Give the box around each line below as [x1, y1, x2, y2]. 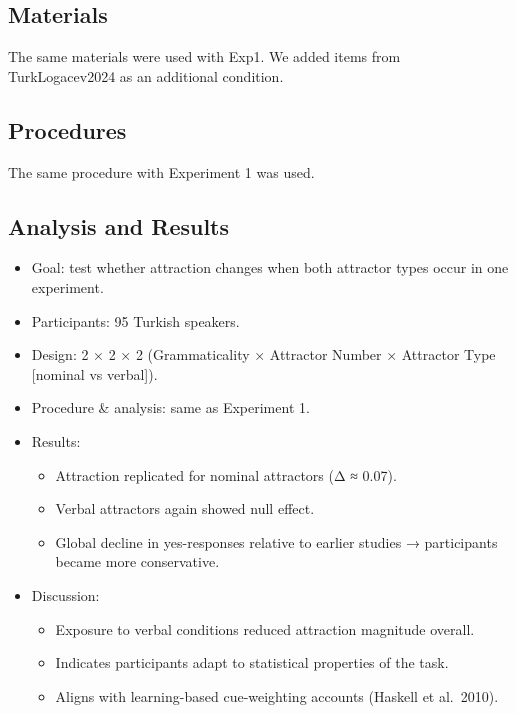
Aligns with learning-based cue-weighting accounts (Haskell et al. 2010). [55, 685, 499, 706]
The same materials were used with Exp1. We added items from [8, 46, 401, 67]
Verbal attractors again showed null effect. [55, 498, 315, 519]
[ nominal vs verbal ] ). [31, 363, 158, 384]
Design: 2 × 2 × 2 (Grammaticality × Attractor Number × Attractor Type [31, 344, 496, 365]
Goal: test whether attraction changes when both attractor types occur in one [31, 257, 509, 278]
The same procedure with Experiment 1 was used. [8, 161, 315, 182]
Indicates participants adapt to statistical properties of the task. [55, 652, 449, 673]
